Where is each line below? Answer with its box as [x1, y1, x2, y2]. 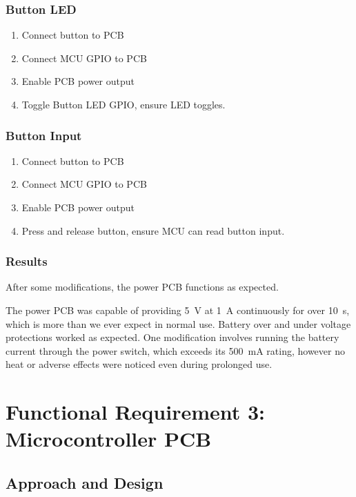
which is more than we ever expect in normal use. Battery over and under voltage [6, 316, 351, 331]
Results [6, 253, 48, 270]
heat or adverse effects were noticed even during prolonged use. [6, 357, 273, 371]
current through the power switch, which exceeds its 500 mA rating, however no [6, 343, 345, 358]
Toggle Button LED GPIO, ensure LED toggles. [21, 97, 226, 111]
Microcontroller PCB [6, 425, 212, 453]
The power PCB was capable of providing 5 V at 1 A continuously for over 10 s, [6, 303, 350, 317]
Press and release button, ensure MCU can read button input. [21, 223, 285, 237]
